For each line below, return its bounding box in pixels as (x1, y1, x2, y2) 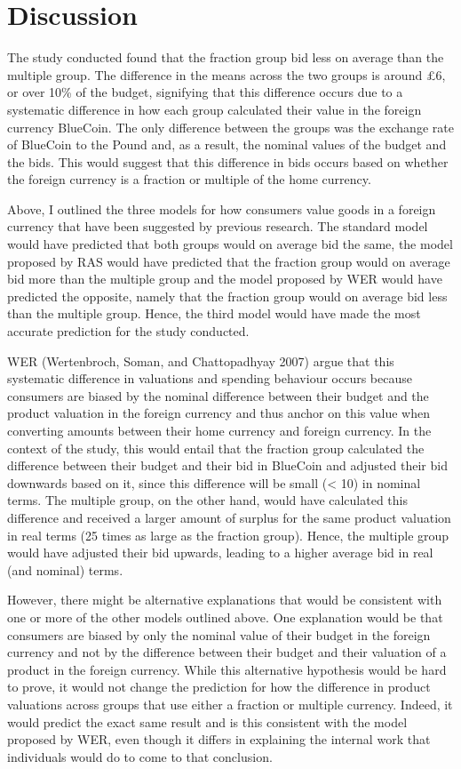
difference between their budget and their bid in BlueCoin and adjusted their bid (7, 456, 448, 475)
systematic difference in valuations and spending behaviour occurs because (7, 369, 412, 388)
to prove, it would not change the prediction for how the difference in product (7, 677, 431, 696)
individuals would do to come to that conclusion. (7, 747, 273, 765)
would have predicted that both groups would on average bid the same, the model (7, 235, 453, 253)
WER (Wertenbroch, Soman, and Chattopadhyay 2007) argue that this (7, 351, 394, 370)
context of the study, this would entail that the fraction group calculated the (7, 438, 425, 457)
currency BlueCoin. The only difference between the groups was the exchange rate (7, 117, 454, 136)
